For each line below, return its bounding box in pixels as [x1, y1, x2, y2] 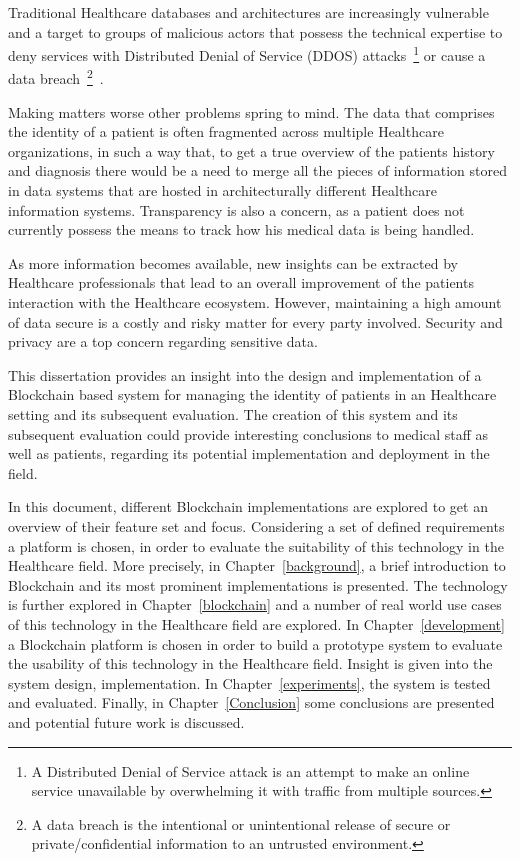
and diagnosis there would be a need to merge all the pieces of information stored [8, 160, 507, 181]
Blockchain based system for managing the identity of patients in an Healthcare [8, 384, 497, 405]
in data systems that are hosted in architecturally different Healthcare [8, 180, 438, 201]
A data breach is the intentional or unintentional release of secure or [31, 813, 451, 834]
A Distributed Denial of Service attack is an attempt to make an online [31, 760, 470, 781]
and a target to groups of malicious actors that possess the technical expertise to [8, 21, 503, 42]
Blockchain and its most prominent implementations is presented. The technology [8, 574, 508, 595]
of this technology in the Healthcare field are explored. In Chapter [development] [8, 613, 505, 634]
